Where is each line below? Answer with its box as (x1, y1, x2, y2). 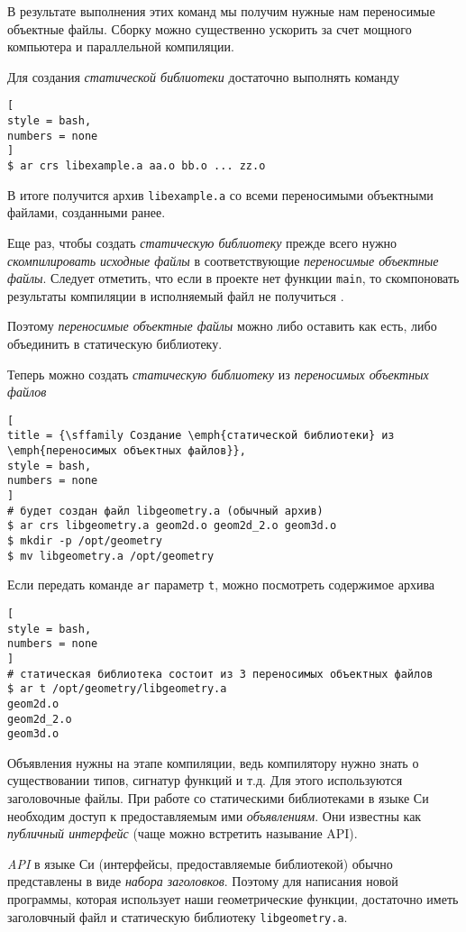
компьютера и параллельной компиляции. (7, 37, 234, 56)
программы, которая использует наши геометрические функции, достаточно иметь (7, 890, 459, 908)
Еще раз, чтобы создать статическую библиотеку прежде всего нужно (7, 233, 397, 251)
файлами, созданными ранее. (7, 203, 166, 222)
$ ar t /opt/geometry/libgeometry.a (7, 682, 227, 696)
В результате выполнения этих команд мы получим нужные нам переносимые (7, 2, 435, 20)
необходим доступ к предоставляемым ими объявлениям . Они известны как (7, 806, 422, 825)
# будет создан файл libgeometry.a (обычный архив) (7, 504, 324, 517)
